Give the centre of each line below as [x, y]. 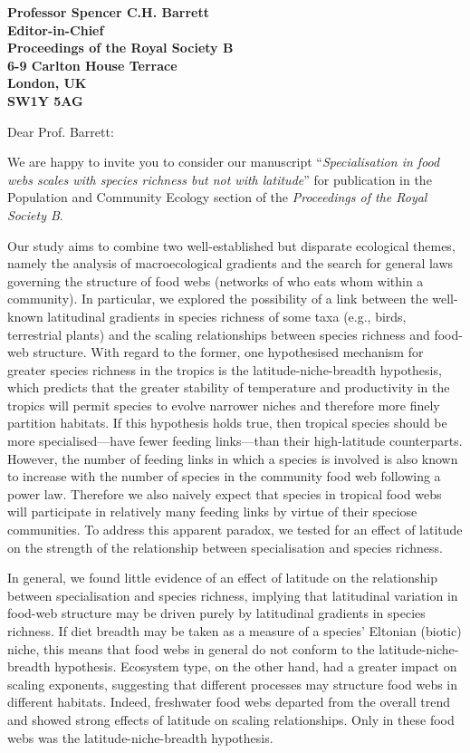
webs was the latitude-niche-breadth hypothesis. [140, 737]
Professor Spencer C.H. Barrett [108, 12]
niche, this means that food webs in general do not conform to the [191, 648]
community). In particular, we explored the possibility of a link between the [218, 299]
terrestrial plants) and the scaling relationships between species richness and [219, 334]
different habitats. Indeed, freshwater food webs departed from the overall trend [229, 702]
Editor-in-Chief [56, 29]
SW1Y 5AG [45, 100]
